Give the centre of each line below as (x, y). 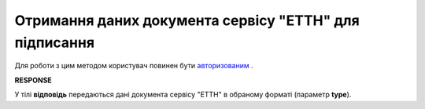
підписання (54, 42)
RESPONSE (33, 80)
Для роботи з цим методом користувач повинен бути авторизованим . (134, 66)
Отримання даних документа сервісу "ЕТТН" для (187, 20)
